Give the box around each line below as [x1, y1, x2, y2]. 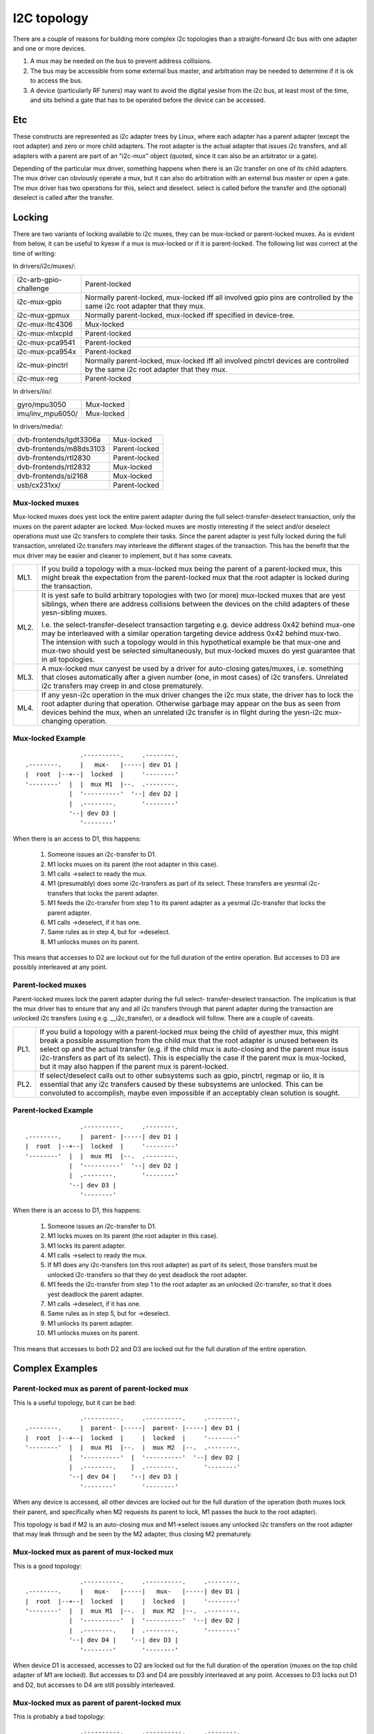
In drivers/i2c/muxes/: [12, 262, 76, 271]
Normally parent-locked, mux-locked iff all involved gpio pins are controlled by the [84, 292, 353, 302]
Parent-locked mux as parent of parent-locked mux [12, 1384, 189, 1393]
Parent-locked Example [12, 1106, 93, 1115]
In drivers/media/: [12, 422, 64, 430]
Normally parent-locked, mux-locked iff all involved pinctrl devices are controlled [84, 356, 349, 366]
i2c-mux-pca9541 [17, 337, 75, 347]
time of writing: [12, 249, 56, 257]
